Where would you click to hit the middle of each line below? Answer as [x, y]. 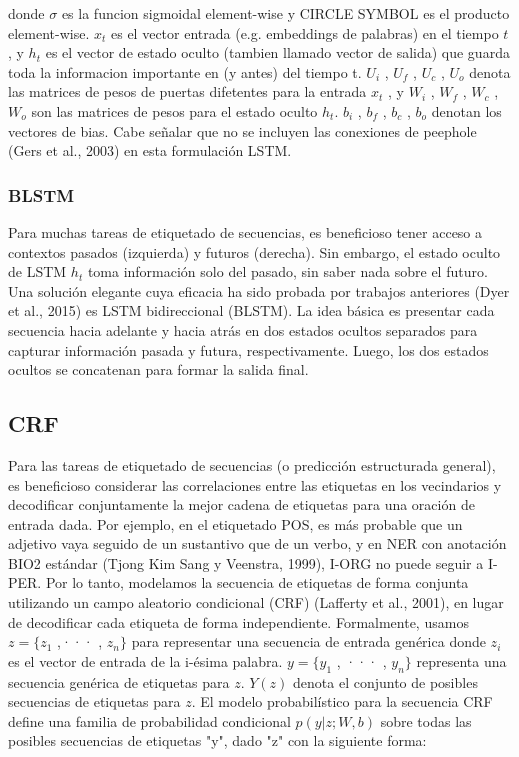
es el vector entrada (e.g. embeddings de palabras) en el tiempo [305, 32]
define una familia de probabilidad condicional [149, 720]
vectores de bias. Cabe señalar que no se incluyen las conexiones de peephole [242, 130]
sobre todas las [426, 720]
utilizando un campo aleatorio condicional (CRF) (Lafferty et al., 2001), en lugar [256, 602]
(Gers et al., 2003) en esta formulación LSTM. [150, 150]
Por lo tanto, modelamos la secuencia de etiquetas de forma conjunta [257, 582]
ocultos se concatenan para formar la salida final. [158, 369]
